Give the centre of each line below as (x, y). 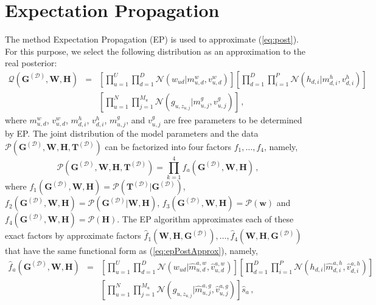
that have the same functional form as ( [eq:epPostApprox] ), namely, (131, 251)
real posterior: (31, 63)
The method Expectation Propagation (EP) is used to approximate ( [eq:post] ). (152, 39)
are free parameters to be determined (233, 119)
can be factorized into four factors (168, 146)
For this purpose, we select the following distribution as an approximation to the (155, 51)
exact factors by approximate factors (73, 235)
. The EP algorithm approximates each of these (205, 219)
